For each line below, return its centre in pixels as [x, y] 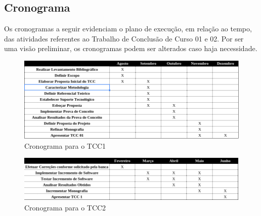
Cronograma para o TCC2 [65, 207]
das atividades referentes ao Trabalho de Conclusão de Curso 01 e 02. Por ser [124, 38]
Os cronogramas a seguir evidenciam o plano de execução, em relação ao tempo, [128, 29]
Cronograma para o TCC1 [65, 145]
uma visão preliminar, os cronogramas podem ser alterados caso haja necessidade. [131, 48]
